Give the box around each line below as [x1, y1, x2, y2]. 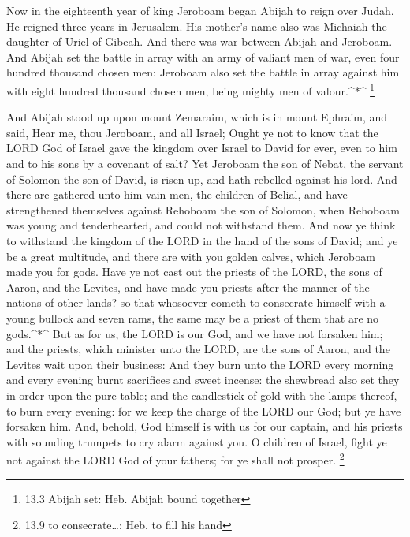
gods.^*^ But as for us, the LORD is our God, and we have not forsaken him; [6, 325, 383, 341]
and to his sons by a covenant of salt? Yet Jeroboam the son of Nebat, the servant [6, 155, 404, 171]
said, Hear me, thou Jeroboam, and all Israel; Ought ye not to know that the [6, 124, 378, 140]
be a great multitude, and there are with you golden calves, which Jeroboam [6, 248, 375, 264]
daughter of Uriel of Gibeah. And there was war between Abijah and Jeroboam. [6, 33, 393, 50]
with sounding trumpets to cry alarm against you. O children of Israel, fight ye [6, 433, 387, 449]
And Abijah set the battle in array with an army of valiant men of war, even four [6, 48, 400, 65]
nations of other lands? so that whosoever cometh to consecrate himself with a [6, 294, 386, 311]
